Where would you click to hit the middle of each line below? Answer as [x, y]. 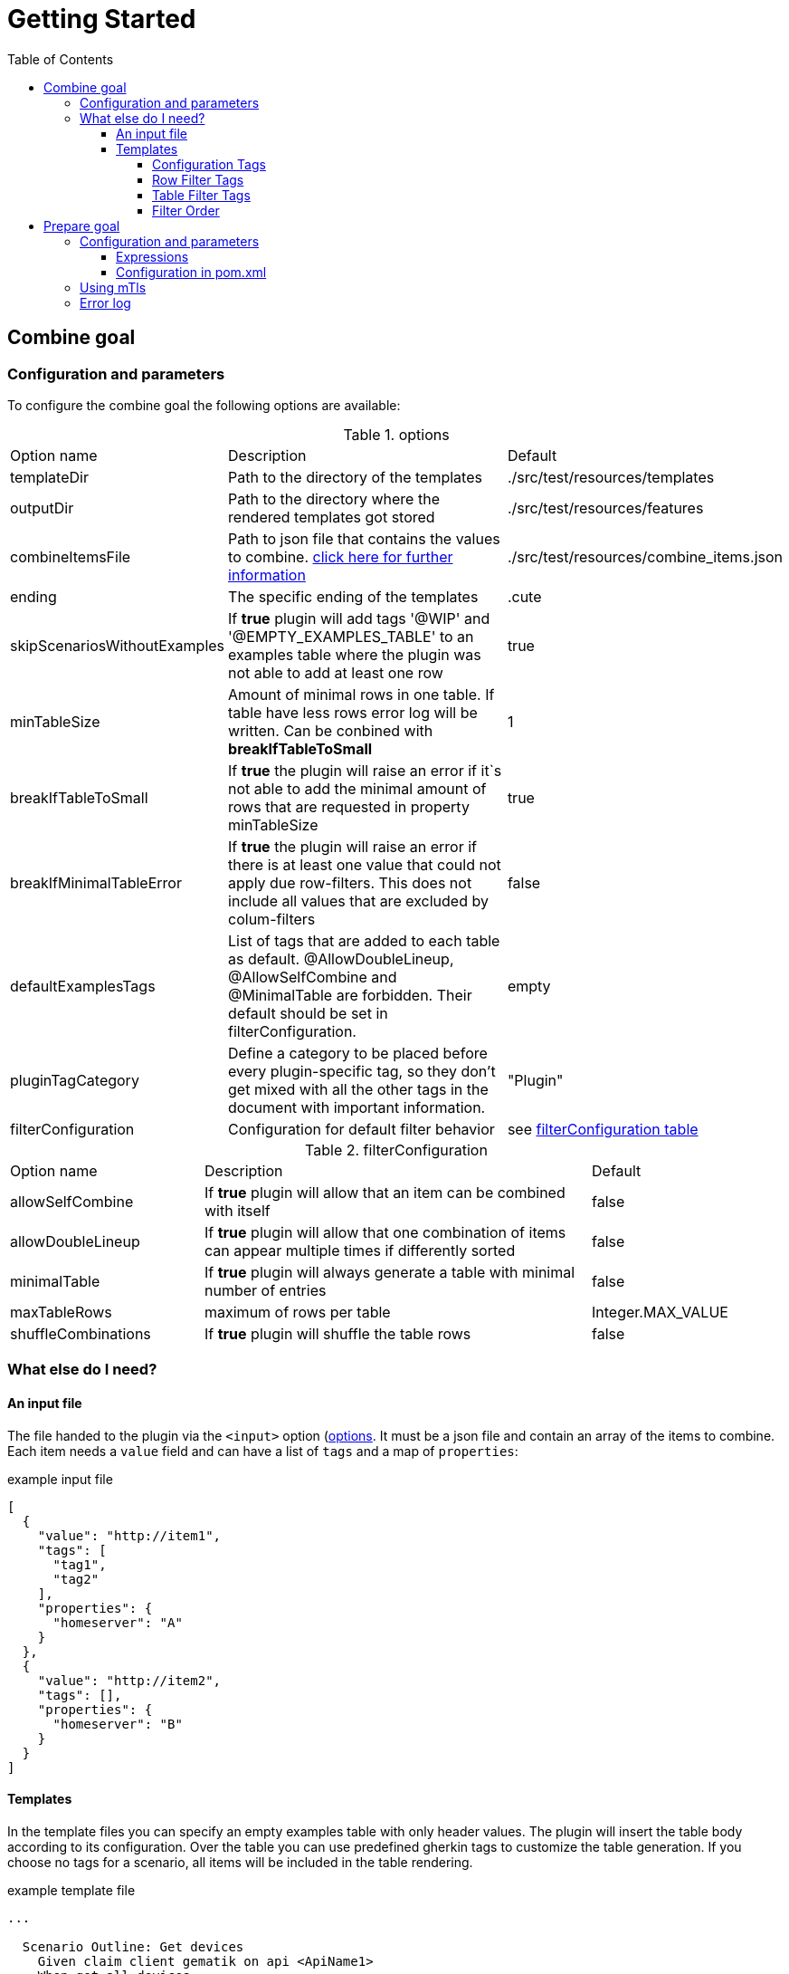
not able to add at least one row [336, 672]
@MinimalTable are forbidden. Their [350, 995]
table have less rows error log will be [353, 712]
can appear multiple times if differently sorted [360, 1250]
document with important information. [357, 1107]
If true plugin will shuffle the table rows [338, 1333]
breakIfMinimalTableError [96, 882]
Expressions [152, 256]
